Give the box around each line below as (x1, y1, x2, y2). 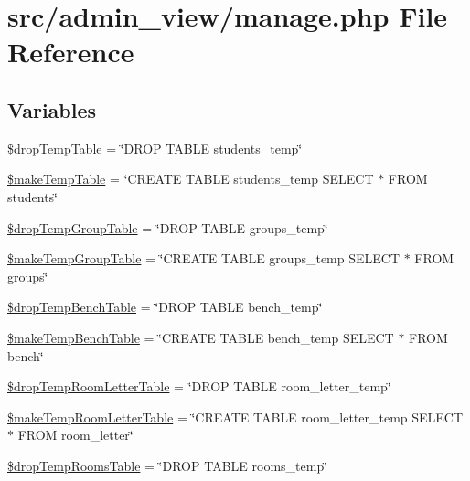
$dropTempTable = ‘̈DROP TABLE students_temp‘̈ (7, 138, 303, 157)
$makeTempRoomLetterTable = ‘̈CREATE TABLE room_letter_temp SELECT (7, 407, 464, 426)
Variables (7, 95, 97, 123)
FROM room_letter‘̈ (17, 425, 134, 444)
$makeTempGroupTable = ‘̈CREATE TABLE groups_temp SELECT (7, 249, 401, 268)
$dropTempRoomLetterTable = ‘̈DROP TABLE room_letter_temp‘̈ (7, 377, 391, 396)
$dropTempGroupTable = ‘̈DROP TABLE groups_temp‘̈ (7, 218, 328, 237)
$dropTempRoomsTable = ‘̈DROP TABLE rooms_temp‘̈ (7, 455, 328, 475)
